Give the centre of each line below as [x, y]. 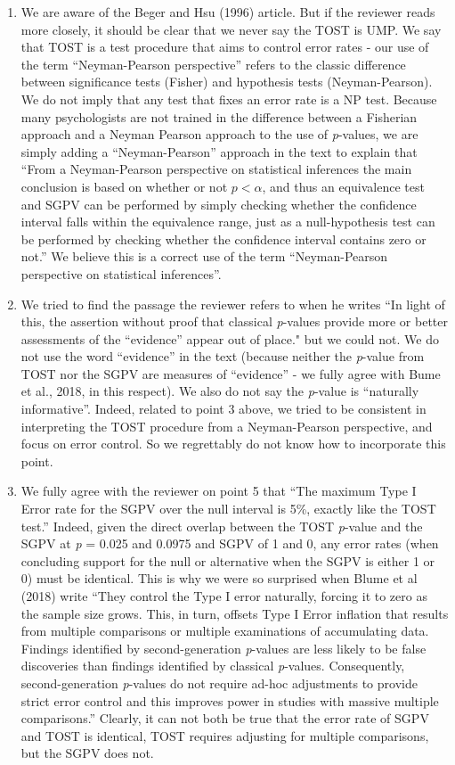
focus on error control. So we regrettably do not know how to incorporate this [233, 444]
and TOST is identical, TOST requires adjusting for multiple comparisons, [225, 735]
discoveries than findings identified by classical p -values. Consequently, [213, 666]
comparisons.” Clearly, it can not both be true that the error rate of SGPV [225, 718]
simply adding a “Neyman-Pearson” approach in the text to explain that [219, 151]
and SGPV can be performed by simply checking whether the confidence [219, 204]
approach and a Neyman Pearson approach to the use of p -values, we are [219, 134]
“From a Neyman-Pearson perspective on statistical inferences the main [216, 169]
